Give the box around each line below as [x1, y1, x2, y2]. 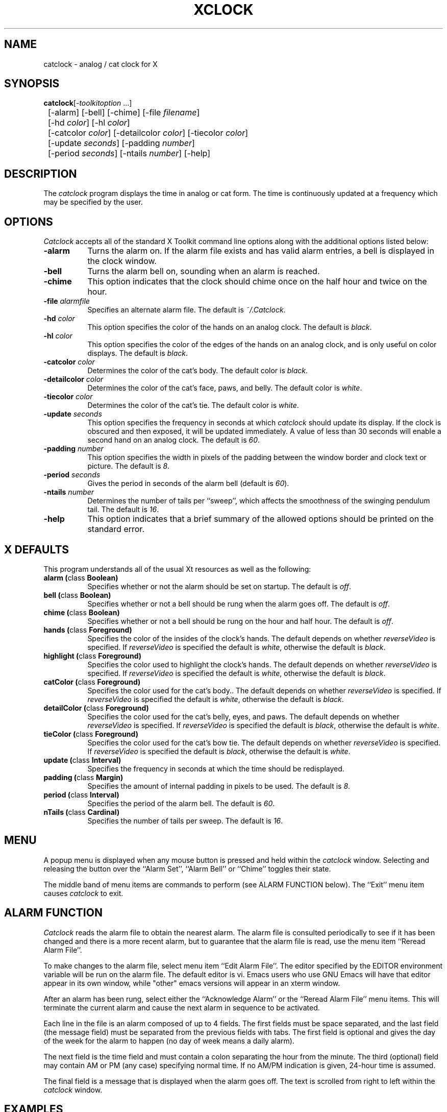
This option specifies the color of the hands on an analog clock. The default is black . [87, 323, 372, 332]
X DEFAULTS [4, 543, 69, 556]
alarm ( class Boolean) [43, 573, 118, 582]
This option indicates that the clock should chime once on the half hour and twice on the [87, 276, 427, 287]
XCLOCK [193, 1, 254, 18]
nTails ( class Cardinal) [43, 807, 120, 816]
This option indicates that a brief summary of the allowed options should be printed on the [87, 514, 434, 524]
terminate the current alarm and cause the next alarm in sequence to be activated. [43, 1003, 320, 1012]
